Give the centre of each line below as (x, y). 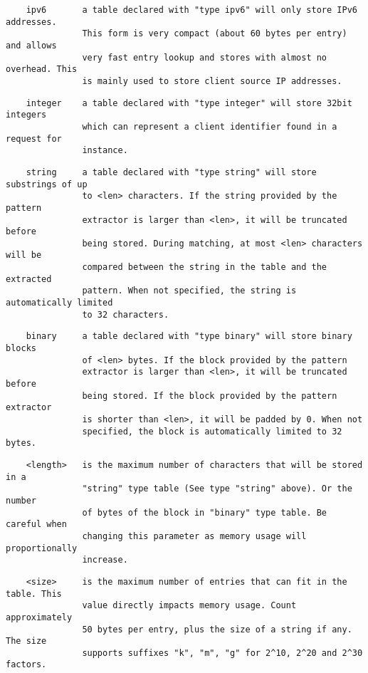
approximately (39, 617)
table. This (34, 594)
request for (34, 139)
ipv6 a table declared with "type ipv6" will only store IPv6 (191, 10)
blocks (21, 349)
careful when (36, 525)
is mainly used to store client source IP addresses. (212, 81)
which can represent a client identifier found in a (210, 126)
